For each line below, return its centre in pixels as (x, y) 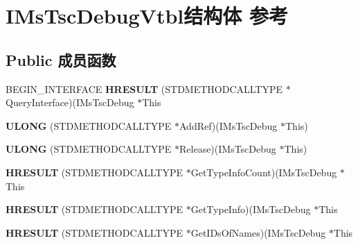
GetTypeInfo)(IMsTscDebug (251, 209)
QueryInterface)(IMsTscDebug (70, 102)
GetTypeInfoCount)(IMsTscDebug (264, 172)
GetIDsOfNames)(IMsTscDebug (258, 232)
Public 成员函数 (61, 59)
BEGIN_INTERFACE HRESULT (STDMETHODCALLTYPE (144, 88)
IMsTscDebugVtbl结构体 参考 (147, 16)
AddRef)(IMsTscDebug (229, 125)
